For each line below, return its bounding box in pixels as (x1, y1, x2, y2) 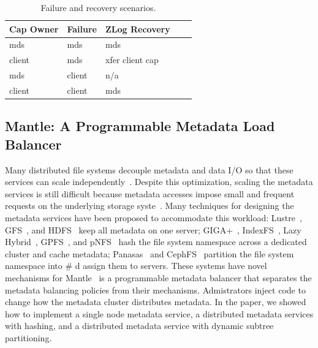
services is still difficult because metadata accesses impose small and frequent (5, 187, 295, 200)
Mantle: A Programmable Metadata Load (5, 116, 275, 135)
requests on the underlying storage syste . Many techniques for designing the (5, 199, 294, 212)
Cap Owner (9, 22, 59, 35)
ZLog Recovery (105, 22, 170, 35)
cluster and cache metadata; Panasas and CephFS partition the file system (5, 247, 294, 260)
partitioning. (5, 331, 52, 344)
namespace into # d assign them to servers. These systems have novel (5, 259, 267, 272)
